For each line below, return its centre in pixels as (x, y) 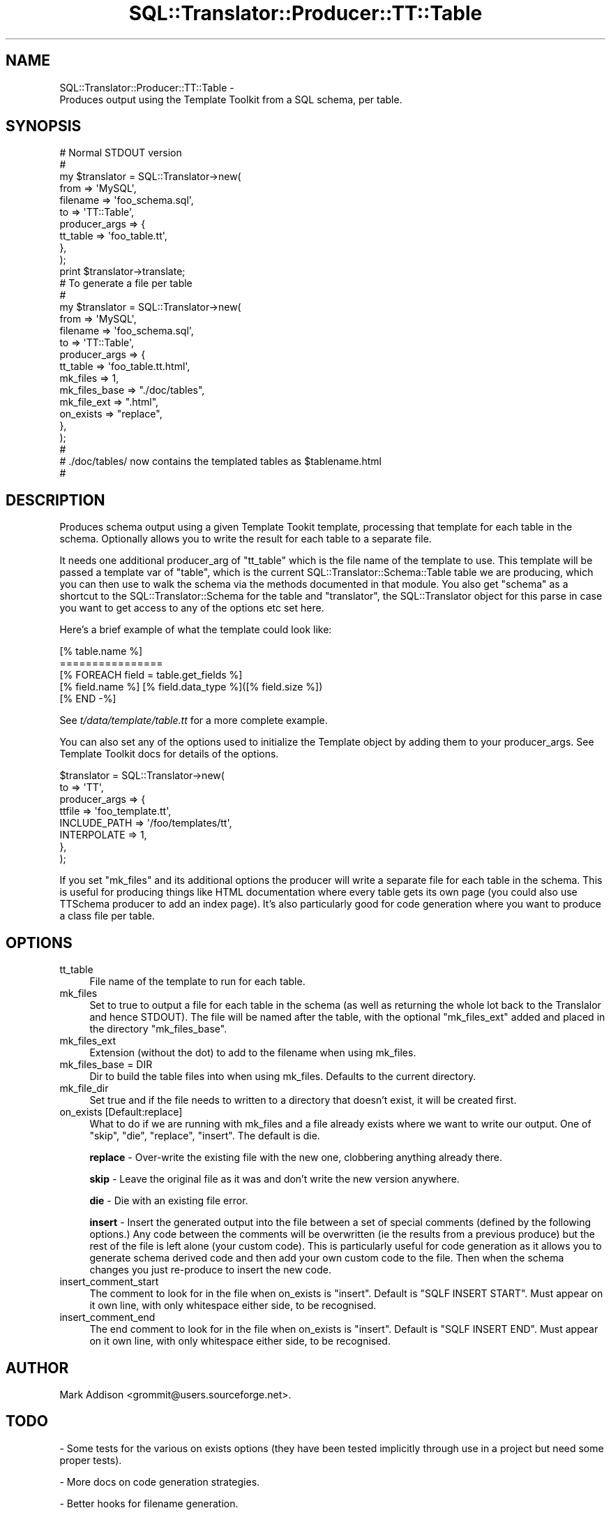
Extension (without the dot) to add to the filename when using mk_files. (253, 1053)
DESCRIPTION (55, 500)
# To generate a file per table (126, 283)
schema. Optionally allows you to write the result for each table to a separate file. (246, 539)
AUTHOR (37, 1368)
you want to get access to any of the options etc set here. (192, 608)
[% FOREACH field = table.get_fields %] (151, 675)
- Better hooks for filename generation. (149, 1503)
